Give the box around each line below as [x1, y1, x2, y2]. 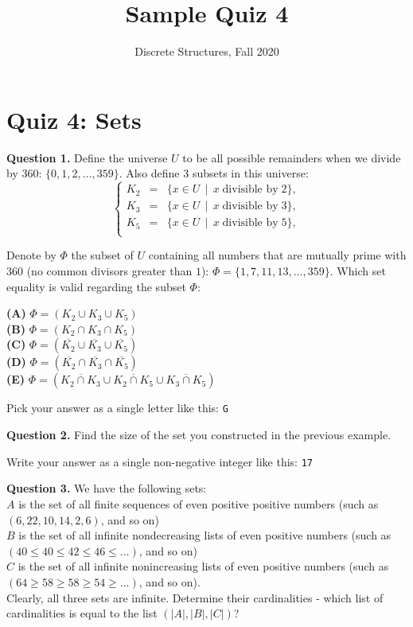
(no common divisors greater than [26, 263, 193, 279]
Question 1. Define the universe [6, 149, 168, 166]
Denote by [6, 247, 56, 263]
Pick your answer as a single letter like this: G [6, 399, 228, 416]
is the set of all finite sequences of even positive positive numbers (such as [18, 495, 379, 512]
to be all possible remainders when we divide [182, 149, 401, 166]
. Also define [119, 165, 180, 181]
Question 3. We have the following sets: [6, 480, 207, 497]
